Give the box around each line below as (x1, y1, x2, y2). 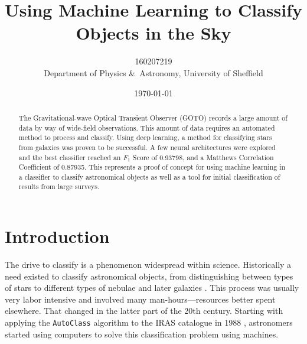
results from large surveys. (18, 181, 100, 192)
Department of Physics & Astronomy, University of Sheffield (44, 66, 263, 79)
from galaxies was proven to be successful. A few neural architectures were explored (18, 142, 276, 152)
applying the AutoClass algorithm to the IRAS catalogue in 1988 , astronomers (5, 316, 293, 329)
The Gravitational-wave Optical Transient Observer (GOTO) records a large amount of (18, 112, 288, 122)
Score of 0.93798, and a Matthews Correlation (132, 152, 274, 162)
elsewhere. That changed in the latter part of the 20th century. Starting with (5, 304, 283, 317)
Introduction (5, 224, 110, 248)
